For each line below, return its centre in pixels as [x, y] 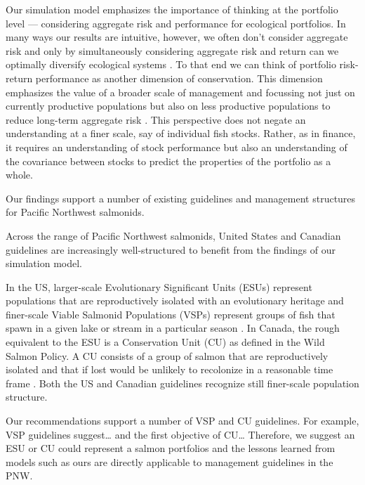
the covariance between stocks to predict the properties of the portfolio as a [168, 161]
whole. [19, 175]
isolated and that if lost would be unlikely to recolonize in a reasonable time [170, 369]
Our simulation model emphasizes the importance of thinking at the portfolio [172, 9]
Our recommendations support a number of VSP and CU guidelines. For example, [182, 421]
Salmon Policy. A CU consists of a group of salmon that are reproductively [167, 355]
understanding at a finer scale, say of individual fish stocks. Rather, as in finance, [181, 133]
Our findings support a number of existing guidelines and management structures [181, 198]
